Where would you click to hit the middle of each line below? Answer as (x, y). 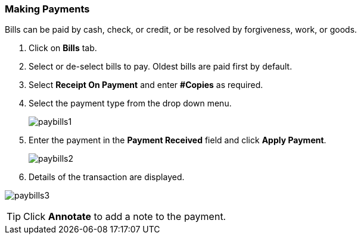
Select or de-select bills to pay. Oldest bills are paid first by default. (161, 67)
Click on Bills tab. (63, 48)
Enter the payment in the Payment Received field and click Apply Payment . (178, 140)
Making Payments (47, 9)
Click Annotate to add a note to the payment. (125, 217)
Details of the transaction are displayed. (107, 177)
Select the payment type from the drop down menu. (130, 103)
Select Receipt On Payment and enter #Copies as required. (146, 85)
